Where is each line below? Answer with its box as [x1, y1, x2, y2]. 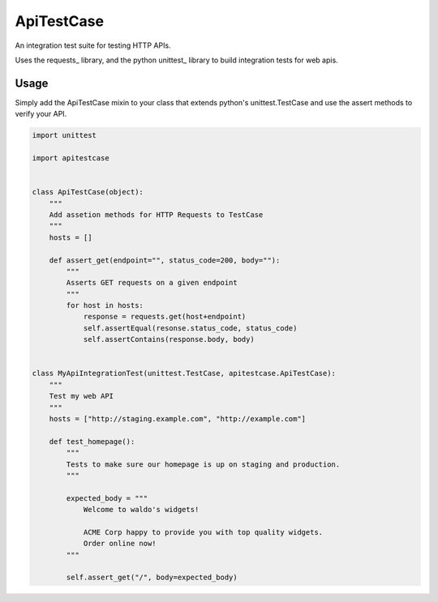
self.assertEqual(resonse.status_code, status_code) [83, 323, 298, 332]
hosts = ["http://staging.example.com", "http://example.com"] [49, 414, 307, 423]
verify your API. [15, 109, 67, 119]
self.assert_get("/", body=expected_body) [66, 573, 238, 583]
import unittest [32, 130, 97, 140]
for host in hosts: [66, 301, 144, 310]
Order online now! [83, 539, 157, 549]
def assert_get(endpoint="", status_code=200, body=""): [49, 255, 281, 265]
